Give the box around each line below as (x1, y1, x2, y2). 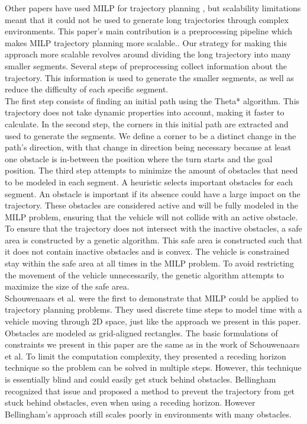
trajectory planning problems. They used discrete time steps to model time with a (5, 303, 302, 316)
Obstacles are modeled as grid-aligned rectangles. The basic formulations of (5, 326, 278, 339)
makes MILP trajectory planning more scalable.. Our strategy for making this (5, 36, 287, 49)
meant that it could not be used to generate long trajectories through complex (5, 13, 289, 25)
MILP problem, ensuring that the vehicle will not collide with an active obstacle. (5, 210, 298, 223)
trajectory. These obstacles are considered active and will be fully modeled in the (5, 199, 298, 211)
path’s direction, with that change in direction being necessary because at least (5, 141, 292, 153)
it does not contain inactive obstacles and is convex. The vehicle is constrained (5, 245, 290, 258)
